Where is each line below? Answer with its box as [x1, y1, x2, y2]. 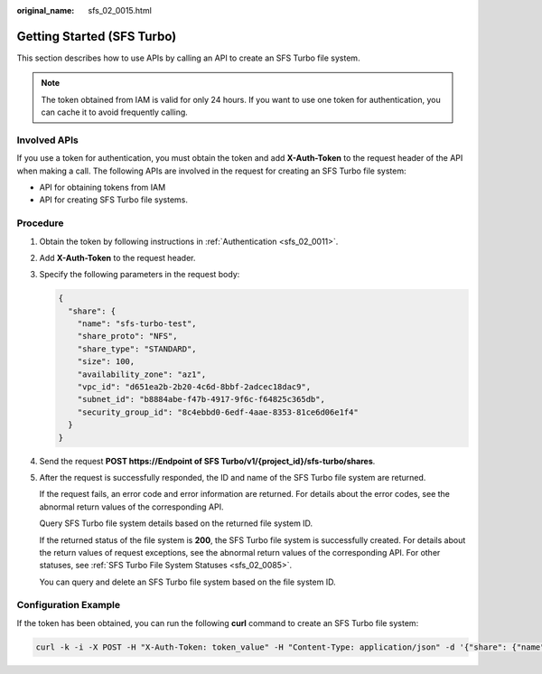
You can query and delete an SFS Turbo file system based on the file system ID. [39, 576, 336, 587]
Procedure [16, 217, 64, 229]
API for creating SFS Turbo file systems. [39, 194, 189, 205]
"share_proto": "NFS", [77, 331, 178, 342]
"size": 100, [77, 357, 135, 367]
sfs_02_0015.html [88, 5, 153, 15]
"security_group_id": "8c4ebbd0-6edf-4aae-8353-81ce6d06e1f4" [77, 407, 359, 417]
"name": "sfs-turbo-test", [77, 319, 198, 329]
